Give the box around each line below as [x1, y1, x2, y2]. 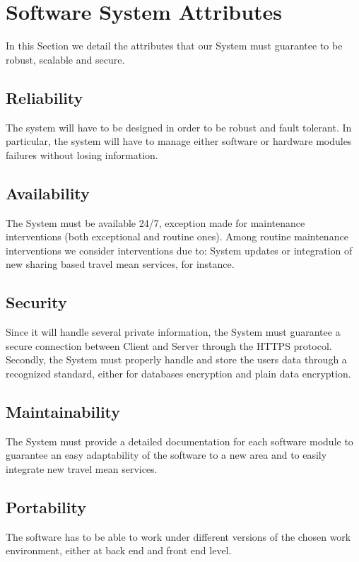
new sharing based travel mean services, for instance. [6, 257, 235, 271]
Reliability [6, 86, 83, 108]
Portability [6, 496, 86, 517]
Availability [6, 182, 90, 204]
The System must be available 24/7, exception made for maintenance [6, 215, 305, 230]
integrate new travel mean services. [6, 461, 158, 476]
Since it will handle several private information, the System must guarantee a [6, 324, 341, 339]
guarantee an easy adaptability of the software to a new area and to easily [6, 447, 327, 462]
